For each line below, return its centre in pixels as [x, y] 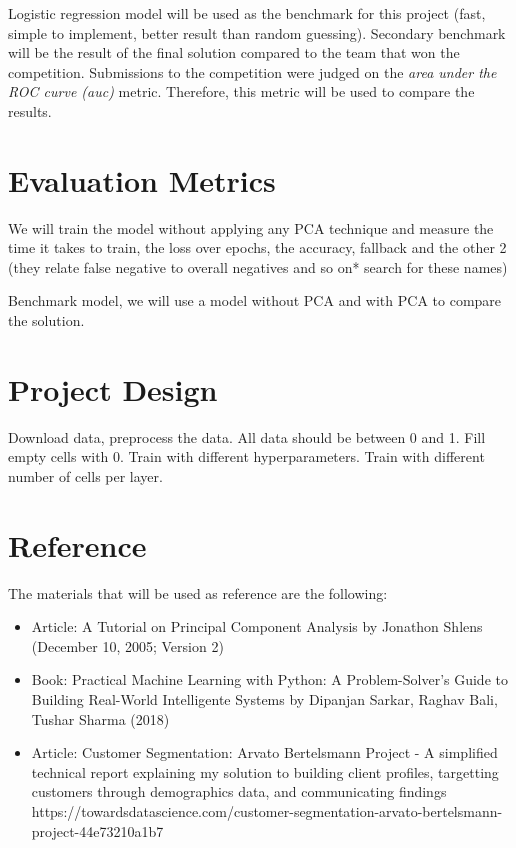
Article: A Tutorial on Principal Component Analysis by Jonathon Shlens [257, 626]
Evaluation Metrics [142, 179]
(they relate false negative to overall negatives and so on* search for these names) [258, 266]
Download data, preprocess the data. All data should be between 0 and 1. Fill [247, 436]
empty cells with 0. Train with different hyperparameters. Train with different [246, 456]
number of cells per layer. [85, 475]
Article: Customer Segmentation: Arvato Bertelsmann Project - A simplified [264, 752]
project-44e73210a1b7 [97, 830]
